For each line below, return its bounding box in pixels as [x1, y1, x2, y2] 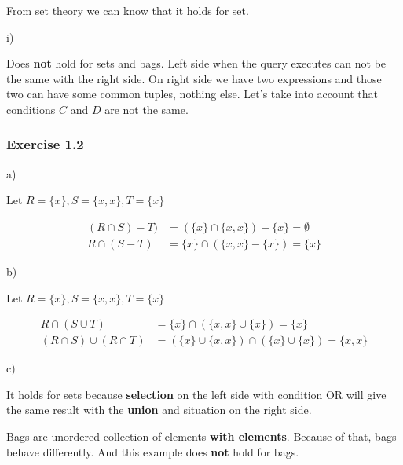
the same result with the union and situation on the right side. [6, 401, 312, 418]
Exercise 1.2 [6, 134, 84, 154]
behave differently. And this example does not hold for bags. [6, 443, 299, 460]
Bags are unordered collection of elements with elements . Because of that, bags [6, 428, 397, 445]
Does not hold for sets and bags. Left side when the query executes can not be [6, 55, 387, 71]
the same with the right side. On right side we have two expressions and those [6, 70, 382, 86]
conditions [6, 101, 56, 117]
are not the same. [104, 101, 189, 117]
